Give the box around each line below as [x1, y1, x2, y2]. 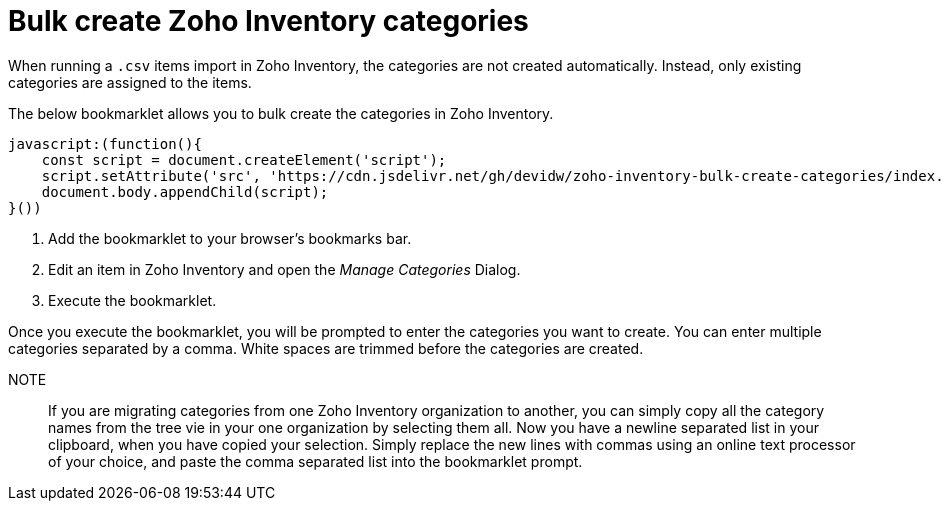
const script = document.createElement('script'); [41, 151, 447, 168]
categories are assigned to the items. [8, 73, 252, 91]
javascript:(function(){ [8, 135, 202, 152]
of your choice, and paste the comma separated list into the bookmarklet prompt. [48, 452, 583, 470]
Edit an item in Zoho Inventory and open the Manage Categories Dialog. [48, 260, 521, 278]
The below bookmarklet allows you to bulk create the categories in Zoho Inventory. [8, 104, 554, 122]
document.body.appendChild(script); [41, 183, 329, 200]
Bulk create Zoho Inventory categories [8, 4, 529, 38]
